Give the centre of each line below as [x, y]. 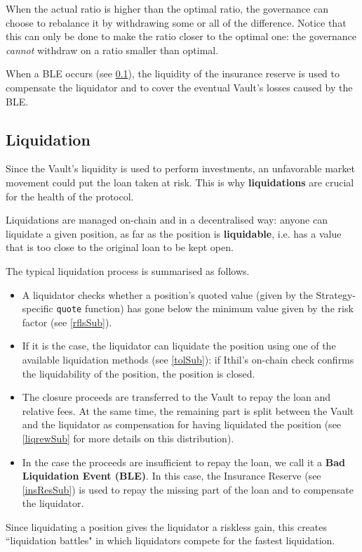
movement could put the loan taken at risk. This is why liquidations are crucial [180, 182]
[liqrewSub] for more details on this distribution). [128, 438]
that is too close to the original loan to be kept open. [120, 247]
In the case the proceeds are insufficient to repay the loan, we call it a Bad [183, 462]
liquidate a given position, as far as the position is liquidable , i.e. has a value [174, 233]
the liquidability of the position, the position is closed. [139, 373]
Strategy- [336, 294]
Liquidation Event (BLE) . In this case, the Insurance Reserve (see [172, 476]
